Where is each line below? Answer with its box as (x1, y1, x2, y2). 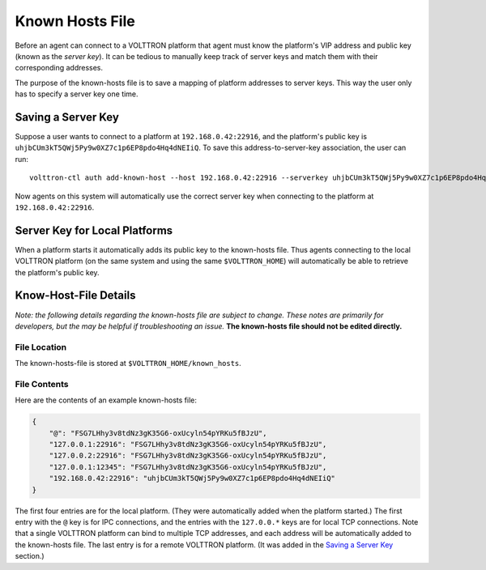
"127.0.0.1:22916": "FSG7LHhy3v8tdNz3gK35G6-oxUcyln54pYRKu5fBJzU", (49, 440, 327, 449)
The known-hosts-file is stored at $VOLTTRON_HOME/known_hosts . (15, 359, 242, 368)
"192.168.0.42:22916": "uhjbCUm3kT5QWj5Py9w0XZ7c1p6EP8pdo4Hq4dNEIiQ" (49, 474, 336, 483)
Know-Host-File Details (15, 288, 136, 303)
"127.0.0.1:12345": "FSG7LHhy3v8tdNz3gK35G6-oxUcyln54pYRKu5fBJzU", (49, 462, 327, 471)
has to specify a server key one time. (15, 89, 139, 99)
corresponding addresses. (15, 63, 104, 73)
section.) (15, 551, 45, 561)
